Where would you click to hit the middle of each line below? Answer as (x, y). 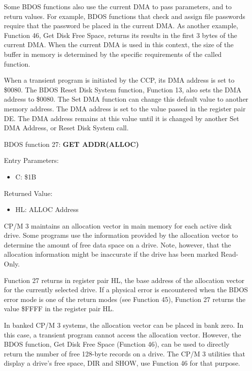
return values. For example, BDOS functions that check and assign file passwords (125, 16)
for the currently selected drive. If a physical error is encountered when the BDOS (126, 290)
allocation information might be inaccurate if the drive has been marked (111, 254)
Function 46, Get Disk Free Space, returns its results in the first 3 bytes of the (121, 35)
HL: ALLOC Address (47, 209)
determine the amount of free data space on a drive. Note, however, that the (118, 244)
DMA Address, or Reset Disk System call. (66, 128)
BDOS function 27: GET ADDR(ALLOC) (71, 144)
